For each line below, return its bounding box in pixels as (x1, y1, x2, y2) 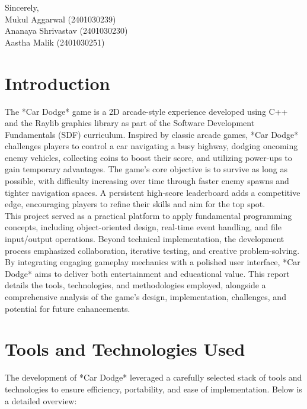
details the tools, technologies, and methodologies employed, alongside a (5, 279, 266, 291)
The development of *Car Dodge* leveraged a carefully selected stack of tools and (5, 371, 302, 384)
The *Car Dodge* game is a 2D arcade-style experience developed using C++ (5, 105, 288, 117)
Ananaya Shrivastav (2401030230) (5, 24, 128, 37)
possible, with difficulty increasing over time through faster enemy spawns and (5, 175, 289, 187)
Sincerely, (5, 1, 39, 13)
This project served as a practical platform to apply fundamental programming (5, 209, 292, 221)
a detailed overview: (5, 394, 77, 407)
